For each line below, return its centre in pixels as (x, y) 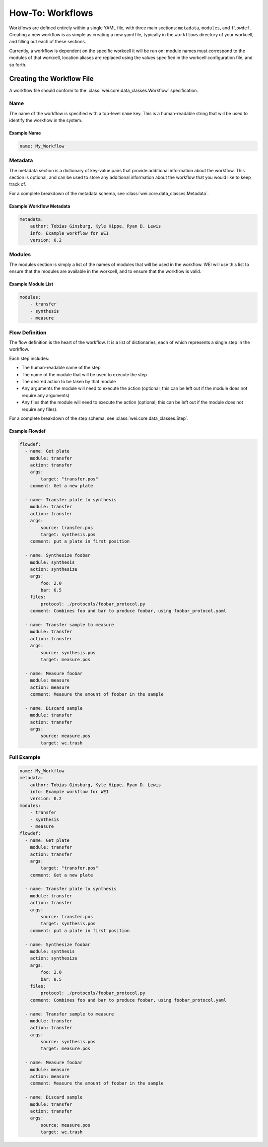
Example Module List (31, 284)
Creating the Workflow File (51, 79)
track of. (18, 184)
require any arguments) (45, 395)
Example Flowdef (27, 431)
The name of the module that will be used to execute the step (84, 374)
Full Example (25, 757)
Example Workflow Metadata (40, 206)
